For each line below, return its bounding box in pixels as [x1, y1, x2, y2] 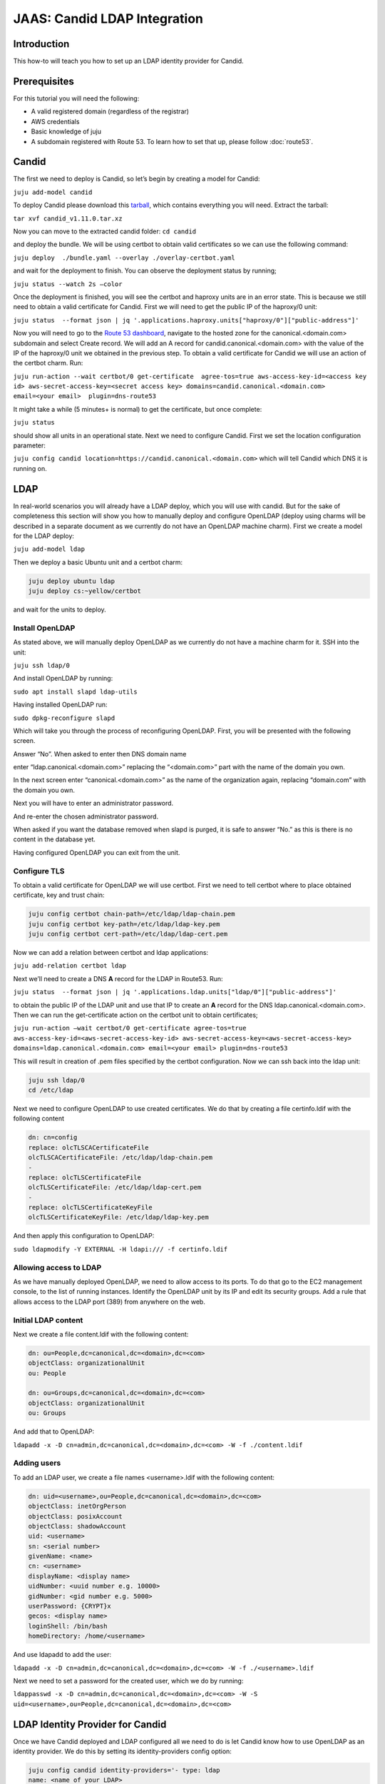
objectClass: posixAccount [28, 1512, 123, 1520]
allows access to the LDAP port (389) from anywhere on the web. [13, 1297, 206, 1306]
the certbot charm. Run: [13, 359, 83, 368]
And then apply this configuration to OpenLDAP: [13, 1232, 155, 1240]
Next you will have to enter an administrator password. [13, 799, 174, 808]
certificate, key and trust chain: [13, 891, 105, 899]
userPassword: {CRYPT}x [28, 1602, 112, 1611]
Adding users [13, 1458, 61, 1468]
